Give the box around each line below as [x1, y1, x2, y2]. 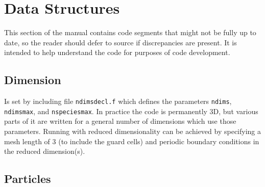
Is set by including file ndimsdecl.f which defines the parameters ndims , [4, 96, 232, 106]
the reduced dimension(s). [4, 146, 85, 156]
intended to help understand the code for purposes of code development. [4, 47, 230, 58]
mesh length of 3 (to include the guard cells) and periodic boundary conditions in [4, 136, 259, 146]
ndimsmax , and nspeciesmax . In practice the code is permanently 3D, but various [4, 105, 258, 116]
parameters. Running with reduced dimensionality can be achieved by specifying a [4, 126, 261, 137]
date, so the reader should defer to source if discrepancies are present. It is [4, 37, 237, 47]
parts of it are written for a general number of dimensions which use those [4, 116, 236, 126]
